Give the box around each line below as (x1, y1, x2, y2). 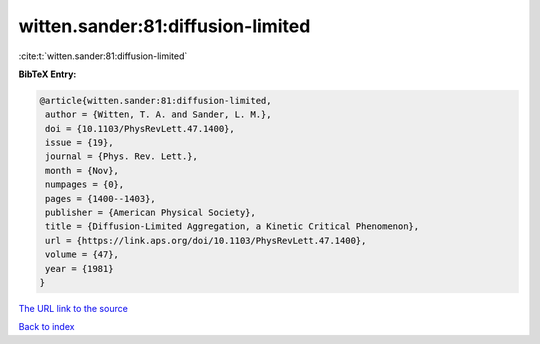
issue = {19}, (45, 137, 114, 149)
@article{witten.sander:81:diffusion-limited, (39, 95, 272, 106)
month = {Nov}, (45, 165, 120, 176)
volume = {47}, (45, 249, 120, 260)
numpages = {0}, (45, 179, 125, 190)
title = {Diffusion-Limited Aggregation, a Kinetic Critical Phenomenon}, (45, 221, 420, 232)
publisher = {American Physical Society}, (45, 207, 257, 219)
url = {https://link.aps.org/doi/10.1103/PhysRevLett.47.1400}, (45, 235, 367, 246)
